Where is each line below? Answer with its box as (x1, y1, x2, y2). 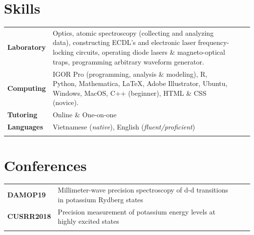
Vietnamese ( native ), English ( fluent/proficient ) (52, 121, 195, 131)
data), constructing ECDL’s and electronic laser (52, 37, 196, 47)
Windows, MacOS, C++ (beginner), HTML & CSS (52, 87, 207, 98)
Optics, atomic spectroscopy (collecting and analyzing (52, 27, 214, 38)
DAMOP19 (7, 189, 46, 199)
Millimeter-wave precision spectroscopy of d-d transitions (58, 185, 228, 195)
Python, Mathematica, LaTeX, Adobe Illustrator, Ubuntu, (52, 78, 228, 88)
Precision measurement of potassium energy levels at (58, 206, 216, 216)
